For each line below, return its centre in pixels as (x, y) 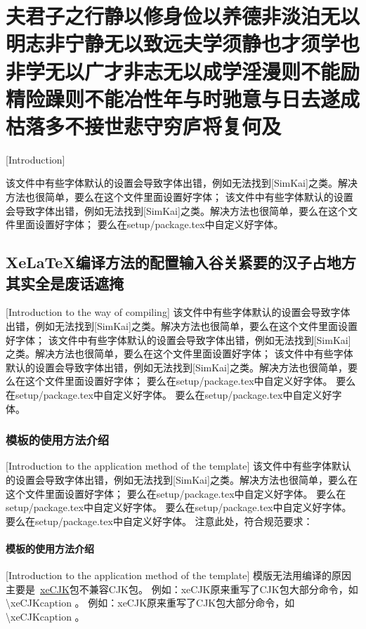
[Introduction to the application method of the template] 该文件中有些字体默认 (179, 466)
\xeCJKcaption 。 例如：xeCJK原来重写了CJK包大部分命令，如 (150, 603)
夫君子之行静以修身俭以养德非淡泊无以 (183, 16)
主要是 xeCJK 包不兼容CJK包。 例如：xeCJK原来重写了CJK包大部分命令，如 (182, 589)
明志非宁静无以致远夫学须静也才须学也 (183, 43)
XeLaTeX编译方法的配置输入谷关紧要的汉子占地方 (181, 262)
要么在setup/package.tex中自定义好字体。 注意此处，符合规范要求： (159, 521)
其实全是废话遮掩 (65, 283)
